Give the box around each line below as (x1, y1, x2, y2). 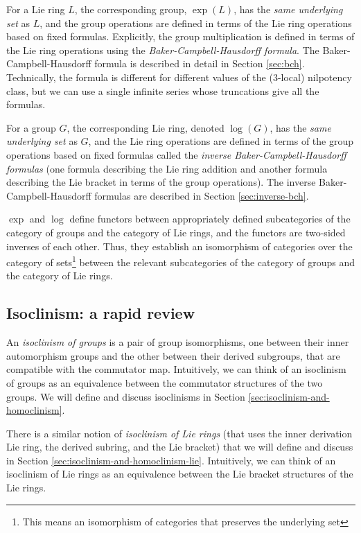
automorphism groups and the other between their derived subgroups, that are (6, 348, 340, 362)
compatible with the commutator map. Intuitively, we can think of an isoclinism (6, 362, 346, 376)
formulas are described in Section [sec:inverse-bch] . (94, 188, 309, 202)
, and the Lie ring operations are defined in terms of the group (88, 134, 354, 148)
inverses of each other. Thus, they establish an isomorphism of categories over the (6, 238, 353, 253)
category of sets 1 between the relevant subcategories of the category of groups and (6, 253, 355, 269)
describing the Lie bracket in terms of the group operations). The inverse (6, 175, 316, 189)
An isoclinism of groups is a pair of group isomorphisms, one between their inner (6, 335, 349, 349)
